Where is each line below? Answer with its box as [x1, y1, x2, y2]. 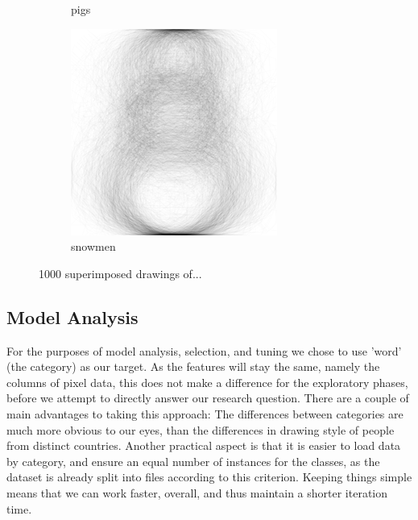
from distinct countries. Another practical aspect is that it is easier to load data [6, 437, 401, 454]
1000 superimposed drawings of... [39, 264, 202, 281]
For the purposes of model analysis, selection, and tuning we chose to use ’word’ [6, 342, 402, 359]
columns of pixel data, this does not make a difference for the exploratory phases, [6, 373, 408, 390]
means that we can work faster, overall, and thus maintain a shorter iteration [6, 484, 388, 501]
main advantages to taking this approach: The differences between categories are [6, 405, 404, 422]
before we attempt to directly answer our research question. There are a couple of [6, 389, 409, 406]
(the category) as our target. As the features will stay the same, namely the [6, 358, 380, 375]
